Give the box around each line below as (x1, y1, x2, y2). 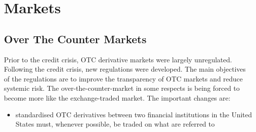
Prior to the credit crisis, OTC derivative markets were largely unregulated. (4, 54, 232, 64)
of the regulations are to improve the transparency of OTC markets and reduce (4, 73, 243, 83)
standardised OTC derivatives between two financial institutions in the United (15, 109, 252, 119)
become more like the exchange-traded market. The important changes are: (4, 92, 230, 103)
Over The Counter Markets (4, 31, 147, 46)
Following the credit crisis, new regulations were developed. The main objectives (4, 64, 246, 74)
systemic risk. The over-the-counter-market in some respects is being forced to (4, 83, 240, 93)
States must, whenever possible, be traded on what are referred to (15, 119, 215, 129)
